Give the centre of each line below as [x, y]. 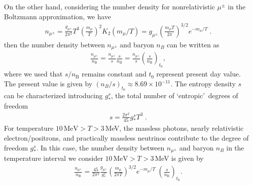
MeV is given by [179, 158]
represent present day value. [199, 74]
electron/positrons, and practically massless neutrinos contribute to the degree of [126, 138]
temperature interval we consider [54, 158]
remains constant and [114, 74]
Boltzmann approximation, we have [57, 16]
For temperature [29, 128]
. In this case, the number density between [100, 147]
